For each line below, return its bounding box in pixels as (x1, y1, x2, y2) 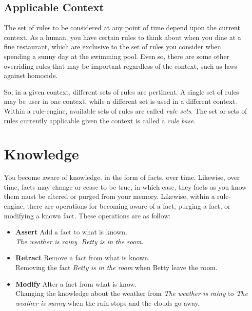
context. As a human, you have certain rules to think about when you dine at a (4, 32, 241, 42)
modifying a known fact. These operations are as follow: (4, 210, 171, 220)
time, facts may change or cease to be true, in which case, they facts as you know (4, 181, 247, 192)
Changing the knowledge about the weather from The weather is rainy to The (15, 288, 248, 298)
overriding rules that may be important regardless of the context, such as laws (4, 60, 237, 71)
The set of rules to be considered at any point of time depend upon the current (4, 22, 240, 33)
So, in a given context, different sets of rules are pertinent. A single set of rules (4, 86, 239, 97)
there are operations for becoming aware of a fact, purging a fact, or (27, 201, 231, 211)
